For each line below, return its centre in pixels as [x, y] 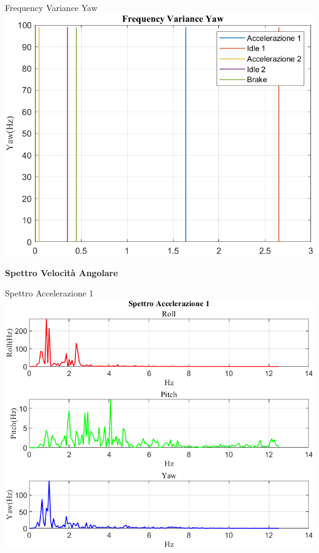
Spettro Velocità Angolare [62, 272]
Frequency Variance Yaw [51, 7]
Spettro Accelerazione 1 [49, 293]
